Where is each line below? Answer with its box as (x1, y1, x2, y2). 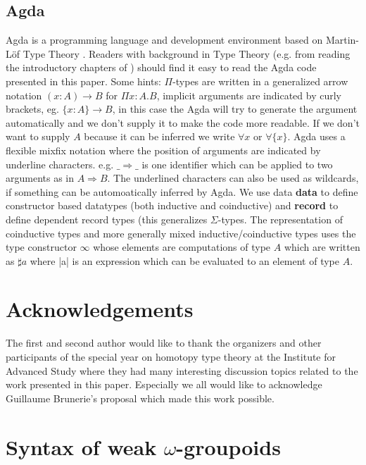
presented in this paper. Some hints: (6, 73, 161, 88)
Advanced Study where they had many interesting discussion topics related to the (6, 363, 358, 378)
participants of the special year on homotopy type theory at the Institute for (6, 349, 336, 364)
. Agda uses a (287, 129, 346, 144)
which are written (284, 240, 360, 254)
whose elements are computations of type (93, 240, 271, 254)
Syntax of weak (6, 432, 157, 461)
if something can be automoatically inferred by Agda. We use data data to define (6, 184, 358, 199)
